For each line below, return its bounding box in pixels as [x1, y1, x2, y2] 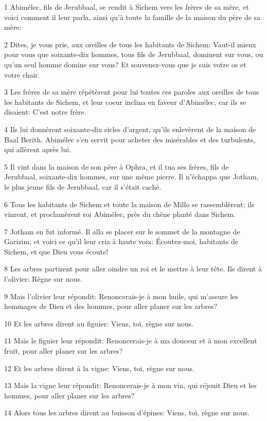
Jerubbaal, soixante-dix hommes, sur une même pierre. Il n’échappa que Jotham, [4, 171, 259, 182]
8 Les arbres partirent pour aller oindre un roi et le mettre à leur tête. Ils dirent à [4, 263, 262, 274]
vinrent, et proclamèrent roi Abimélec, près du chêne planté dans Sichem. [4, 209, 236, 219]
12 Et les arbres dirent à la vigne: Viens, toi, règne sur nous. [4, 362, 194, 373]
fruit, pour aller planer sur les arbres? [4, 345, 123, 356]
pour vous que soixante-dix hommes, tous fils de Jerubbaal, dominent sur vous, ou [4, 49, 263, 60]
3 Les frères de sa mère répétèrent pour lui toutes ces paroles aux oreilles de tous [4, 86, 259, 97]
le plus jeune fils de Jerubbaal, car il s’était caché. [4, 181, 162, 192]
